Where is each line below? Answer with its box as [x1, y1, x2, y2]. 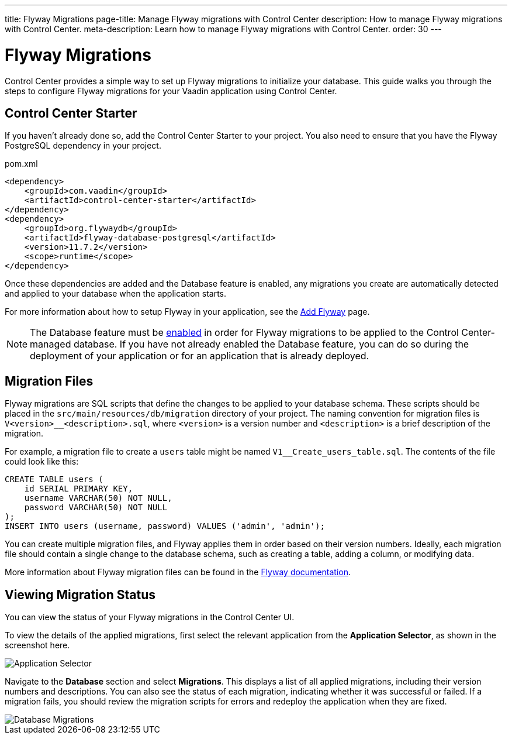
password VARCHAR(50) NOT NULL [24, 503, 168, 513]
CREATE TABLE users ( [5, 475, 103, 484]
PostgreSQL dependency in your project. [5, 140, 161, 151]
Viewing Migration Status [5, 587, 155, 602]
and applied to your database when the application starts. [5, 288, 227, 299]
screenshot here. [5, 640, 70, 651]
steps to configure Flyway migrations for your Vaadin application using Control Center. [5, 85, 337, 96]
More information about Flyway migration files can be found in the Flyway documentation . [5, 567, 351, 578]
